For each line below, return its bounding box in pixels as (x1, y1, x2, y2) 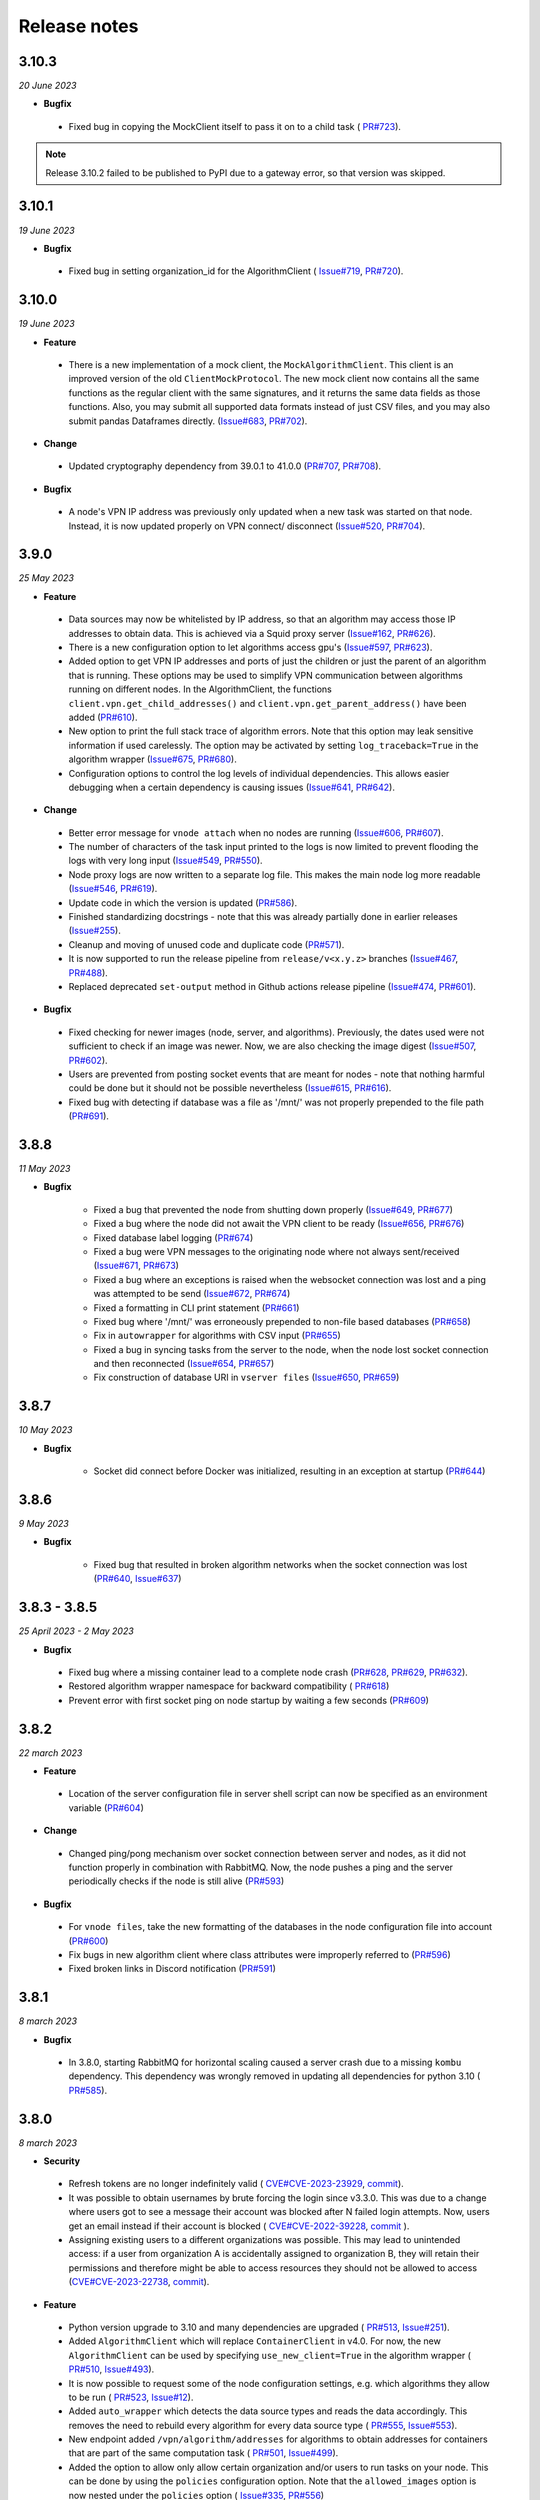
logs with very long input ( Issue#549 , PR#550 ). (68, 855, 264, 867)
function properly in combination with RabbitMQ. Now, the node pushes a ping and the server (68, 1861, 454, 1873)
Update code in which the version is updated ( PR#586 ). (68, 896, 298, 909)
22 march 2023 (18, 1746, 83, 1759)
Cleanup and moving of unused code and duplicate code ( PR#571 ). (68, 938, 345, 950)
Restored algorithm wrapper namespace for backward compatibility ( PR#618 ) (68, 1680, 390, 1692)
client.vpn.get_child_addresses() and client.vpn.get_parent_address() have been (68, 697, 467, 709)
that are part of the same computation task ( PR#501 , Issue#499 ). (68, 2447, 339, 2459)
